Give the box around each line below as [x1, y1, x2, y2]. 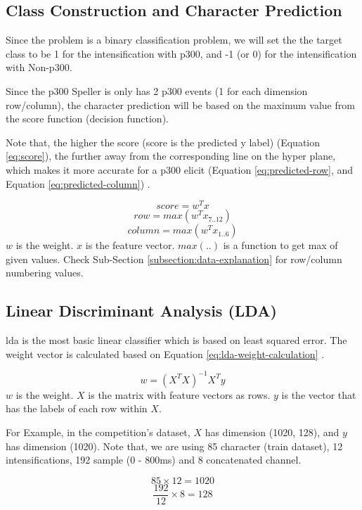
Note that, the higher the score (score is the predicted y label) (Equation [6, 134, 321, 149]
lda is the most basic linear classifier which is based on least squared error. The [6, 333, 347, 348]
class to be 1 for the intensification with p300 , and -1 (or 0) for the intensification [6, 46, 357, 60]
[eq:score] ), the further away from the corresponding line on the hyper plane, [6, 148, 336, 163]
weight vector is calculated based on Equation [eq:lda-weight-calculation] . [6, 346, 325, 361]
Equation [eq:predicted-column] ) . [6, 176, 150, 191]
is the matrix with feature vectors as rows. [88, 387, 271, 402]
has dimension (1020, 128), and [205, 425, 340, 440]
